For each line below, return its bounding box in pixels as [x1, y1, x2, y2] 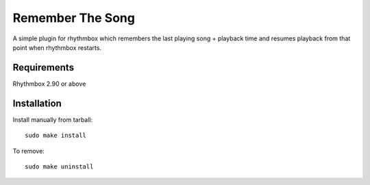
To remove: [12, 147, 45, 155]
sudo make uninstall [25, 162, 94, 171]
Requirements [12, 62, 75, 73]
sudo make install [25, 132, 87, 140]
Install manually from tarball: [12, 115, 93, 123]
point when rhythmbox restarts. [12, 43, 102, 51]
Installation [12, 97, 62, 109]
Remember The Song [12, 10, 135, 25]
